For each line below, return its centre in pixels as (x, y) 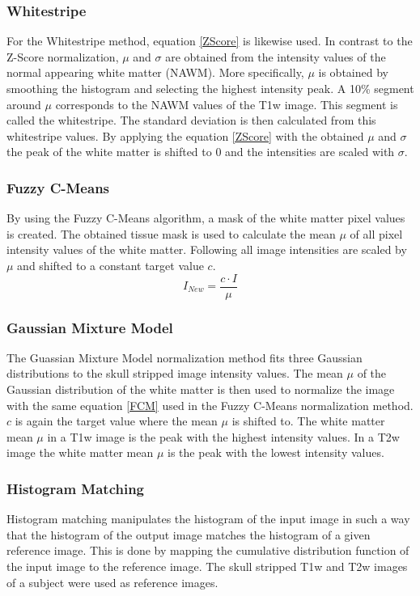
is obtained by (353, 72)
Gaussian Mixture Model (90, 327)
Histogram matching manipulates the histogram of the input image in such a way (208, 519)
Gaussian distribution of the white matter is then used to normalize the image (201, 389)
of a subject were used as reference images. (112, 582)
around (24, 104)
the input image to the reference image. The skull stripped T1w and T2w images (207, 566)
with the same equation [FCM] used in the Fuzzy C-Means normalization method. (210, 405)
